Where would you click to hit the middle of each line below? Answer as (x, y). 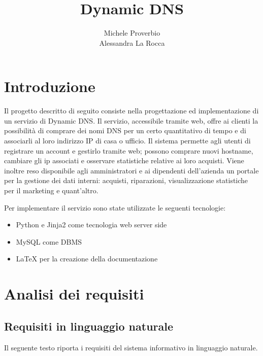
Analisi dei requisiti (74, 294)
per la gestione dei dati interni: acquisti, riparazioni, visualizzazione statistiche (126, 180)
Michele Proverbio (132, 33)
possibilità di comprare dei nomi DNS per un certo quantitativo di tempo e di (125, 130)
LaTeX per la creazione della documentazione (87, 259)
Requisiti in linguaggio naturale (89, 326)
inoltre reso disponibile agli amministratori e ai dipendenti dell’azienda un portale (131, 170)
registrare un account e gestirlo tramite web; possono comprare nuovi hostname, (129, 150)
